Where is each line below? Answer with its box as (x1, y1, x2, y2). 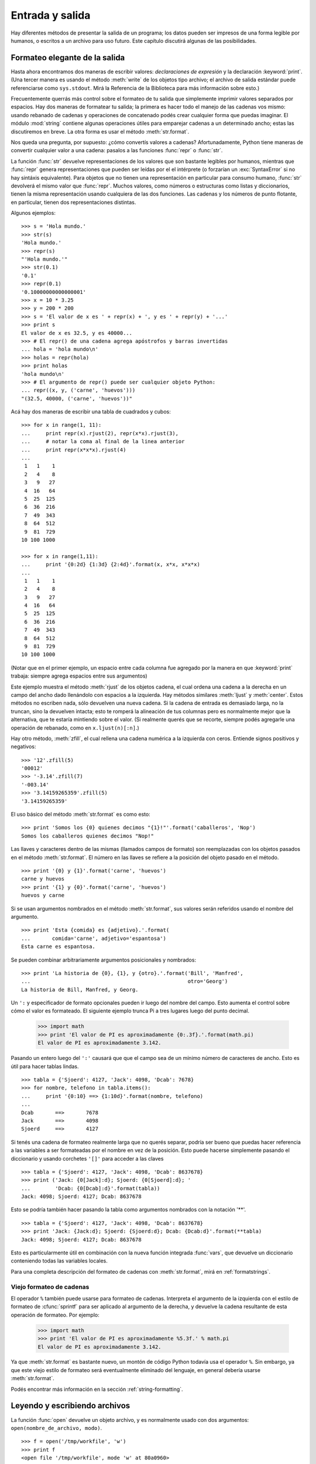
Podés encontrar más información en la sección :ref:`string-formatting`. (11, 1386, 184, 1393)
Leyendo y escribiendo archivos (11, 1401, 130, 1411)
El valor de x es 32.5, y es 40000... (21, 330, 133, 336)
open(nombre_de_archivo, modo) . (11, 1424, 102, 1431)
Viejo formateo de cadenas (11, 1282, 90, 1291)
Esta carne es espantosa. (21, 943, 96, 950)
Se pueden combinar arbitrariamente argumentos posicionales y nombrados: (11, 956, 196, 963)
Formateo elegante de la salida (11, 53, 125, 63)
